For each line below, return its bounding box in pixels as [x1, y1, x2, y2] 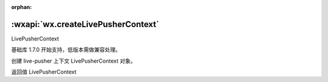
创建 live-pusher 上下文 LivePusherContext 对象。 [11, 57, 136, 65]
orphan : [11, 4, 32, 10]
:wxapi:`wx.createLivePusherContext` [11, 19, 159, 30]
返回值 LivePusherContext [11, 68, 77, 75]
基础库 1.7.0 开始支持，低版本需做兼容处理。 [11, 46, 121, 54]
